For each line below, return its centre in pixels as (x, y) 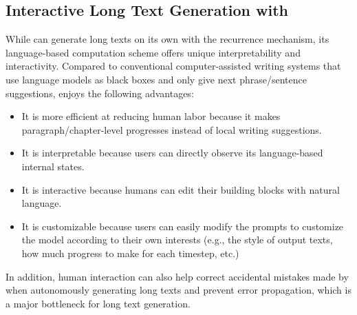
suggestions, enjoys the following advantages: (100, 93)
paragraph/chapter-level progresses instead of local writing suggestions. (172, 129)
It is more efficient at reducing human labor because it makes (151, 116)
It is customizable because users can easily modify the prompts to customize (183, 226)
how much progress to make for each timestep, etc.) (130, 253)
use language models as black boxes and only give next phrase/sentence (156, 79)
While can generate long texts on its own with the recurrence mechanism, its (167, 39)
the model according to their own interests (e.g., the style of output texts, (177, 240)
